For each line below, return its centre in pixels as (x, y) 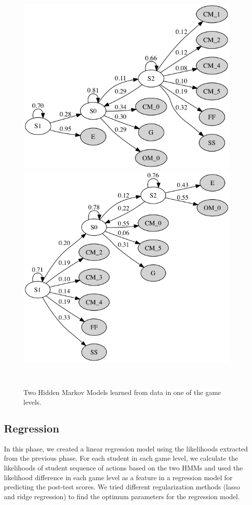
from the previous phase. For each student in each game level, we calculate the (121, 458)
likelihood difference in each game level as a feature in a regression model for (118, 477)
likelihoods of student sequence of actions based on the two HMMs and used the (123, 468)
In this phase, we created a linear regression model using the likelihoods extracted (126, 448)
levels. (32, 402)
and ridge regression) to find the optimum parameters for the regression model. (122, 496)
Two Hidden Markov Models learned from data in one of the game (122, 392)
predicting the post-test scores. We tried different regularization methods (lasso (122, 487)
